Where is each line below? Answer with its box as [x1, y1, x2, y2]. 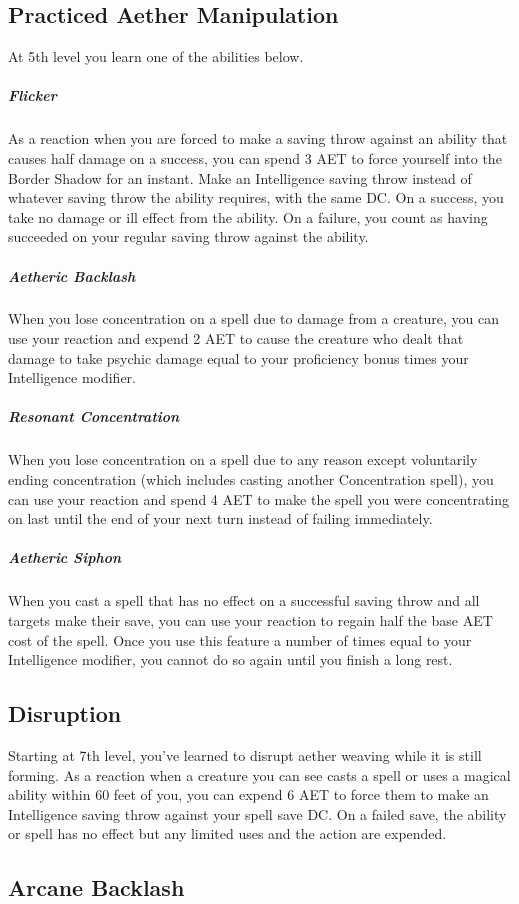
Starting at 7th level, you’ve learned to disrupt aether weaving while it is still [8, 744, 482, 765]
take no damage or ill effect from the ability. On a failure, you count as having [8, 206, 488, 227]
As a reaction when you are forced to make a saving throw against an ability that [8, 128, 508, 149]
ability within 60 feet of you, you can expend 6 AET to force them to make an [8, 784, 489, 805]
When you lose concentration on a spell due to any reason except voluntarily [8, 449, 478, 470]
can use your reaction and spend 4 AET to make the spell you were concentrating [8, 488, 510, 509]
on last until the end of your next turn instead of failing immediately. [8, 508, 433, 529]
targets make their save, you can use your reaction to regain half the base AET [8, 609, 493, 630]
